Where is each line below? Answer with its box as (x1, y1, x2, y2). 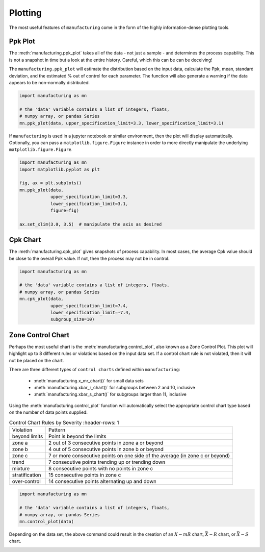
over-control (12, 478, 41, 485)
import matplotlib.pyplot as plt (19, 167, 100, 172)
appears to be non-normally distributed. (9, 80, 90, 86)
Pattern (48, 427, 66, 433)
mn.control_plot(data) (19, 519, 74, 524)
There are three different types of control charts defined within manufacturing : (9, 367, 180, 373)
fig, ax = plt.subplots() (19, 180, 82, 186)
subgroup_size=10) (50, 317, 95, 322)
